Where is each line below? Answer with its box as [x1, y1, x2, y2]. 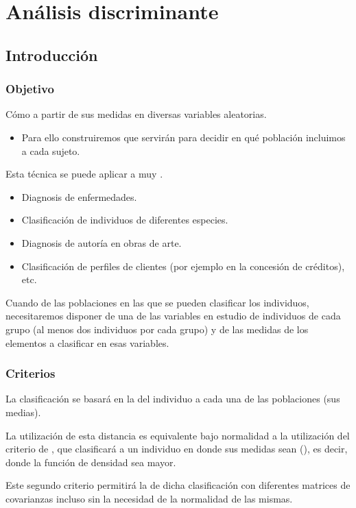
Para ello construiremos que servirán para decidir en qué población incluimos [21, 130, 346, 144]
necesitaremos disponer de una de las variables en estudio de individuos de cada [5, 309, 341, 323]
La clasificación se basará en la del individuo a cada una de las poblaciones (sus [5, 391, 340, 406]
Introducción [5, 44, 98, 65]
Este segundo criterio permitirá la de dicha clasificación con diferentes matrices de [5, 478, 351, 492]
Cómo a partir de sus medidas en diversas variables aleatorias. [5, 107, 267, 121]
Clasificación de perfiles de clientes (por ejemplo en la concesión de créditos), [21, 258, 345, 273]
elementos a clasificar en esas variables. [5, 335, 169, 350]
